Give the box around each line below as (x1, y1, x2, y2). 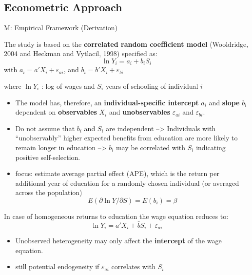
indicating (196, 142, 226, 152)
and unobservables (109, 107, 171, 117)
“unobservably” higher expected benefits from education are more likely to (15, 133, 238, 143)
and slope (209, 97, 240, 107)
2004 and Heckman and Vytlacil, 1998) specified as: (4, 48, 157, 59)
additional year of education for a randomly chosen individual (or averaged (15, 177, 239, 188)
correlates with (111, 261, 155, 272)
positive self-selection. (15, 152, 80, 162)
